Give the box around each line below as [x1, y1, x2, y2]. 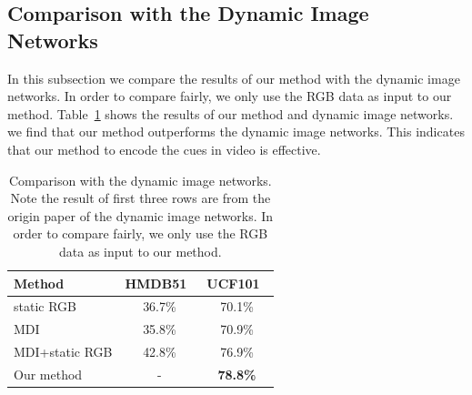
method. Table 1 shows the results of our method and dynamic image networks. [7, 104, 454, 123]
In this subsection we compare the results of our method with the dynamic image [7, 68, 460, 87]
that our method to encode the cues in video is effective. [7, 139, 321, 158]
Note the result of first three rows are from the [10, 188, 271, 208]
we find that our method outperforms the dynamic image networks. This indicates [7, 122, 465, 141]
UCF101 [206, 273, 260, 292]
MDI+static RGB [14, 342, 113, 361]
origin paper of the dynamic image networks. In [7, 206, 274, 225]
